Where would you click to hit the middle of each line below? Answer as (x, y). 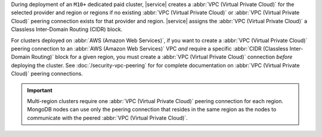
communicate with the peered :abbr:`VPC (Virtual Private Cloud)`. (107, 118)
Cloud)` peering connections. (47, 74)
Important (40, 90)
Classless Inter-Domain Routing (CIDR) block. (67, 29)
